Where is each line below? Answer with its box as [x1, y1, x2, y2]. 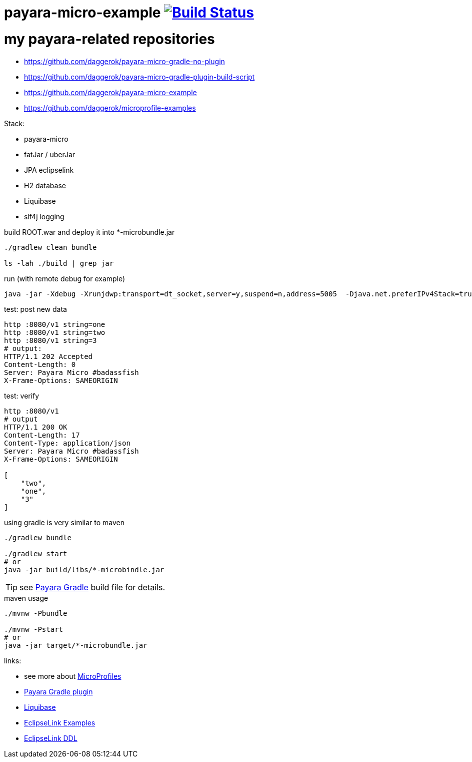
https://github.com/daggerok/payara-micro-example [24, 88, 197, 97]
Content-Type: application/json [4, 439, 130, 447]
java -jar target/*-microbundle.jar [4, 641, 147, 649]
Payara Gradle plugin [24, 687, 93, 696]
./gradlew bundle [4, 533, 71, 542]
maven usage [4, 593, 48, 602]
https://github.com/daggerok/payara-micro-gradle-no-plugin [24, 57, 225, 66]
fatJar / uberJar [24, 150, 75, 159]
